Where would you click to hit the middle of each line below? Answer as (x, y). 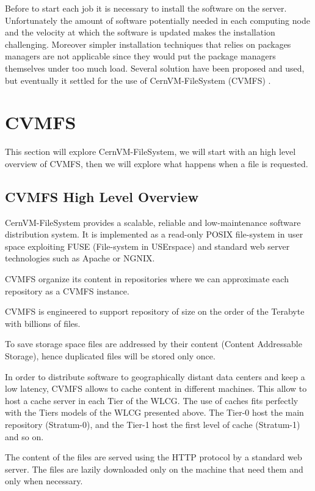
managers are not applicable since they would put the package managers (140, 56)
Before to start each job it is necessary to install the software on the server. (146, 8)
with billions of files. (43, 323)
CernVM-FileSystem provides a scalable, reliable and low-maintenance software (153, 222)
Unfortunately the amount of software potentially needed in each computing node (157, 20)
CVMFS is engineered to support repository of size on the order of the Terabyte (155, 311)
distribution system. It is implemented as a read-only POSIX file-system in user (154, 234)
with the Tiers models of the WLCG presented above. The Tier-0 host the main (154, 412)
